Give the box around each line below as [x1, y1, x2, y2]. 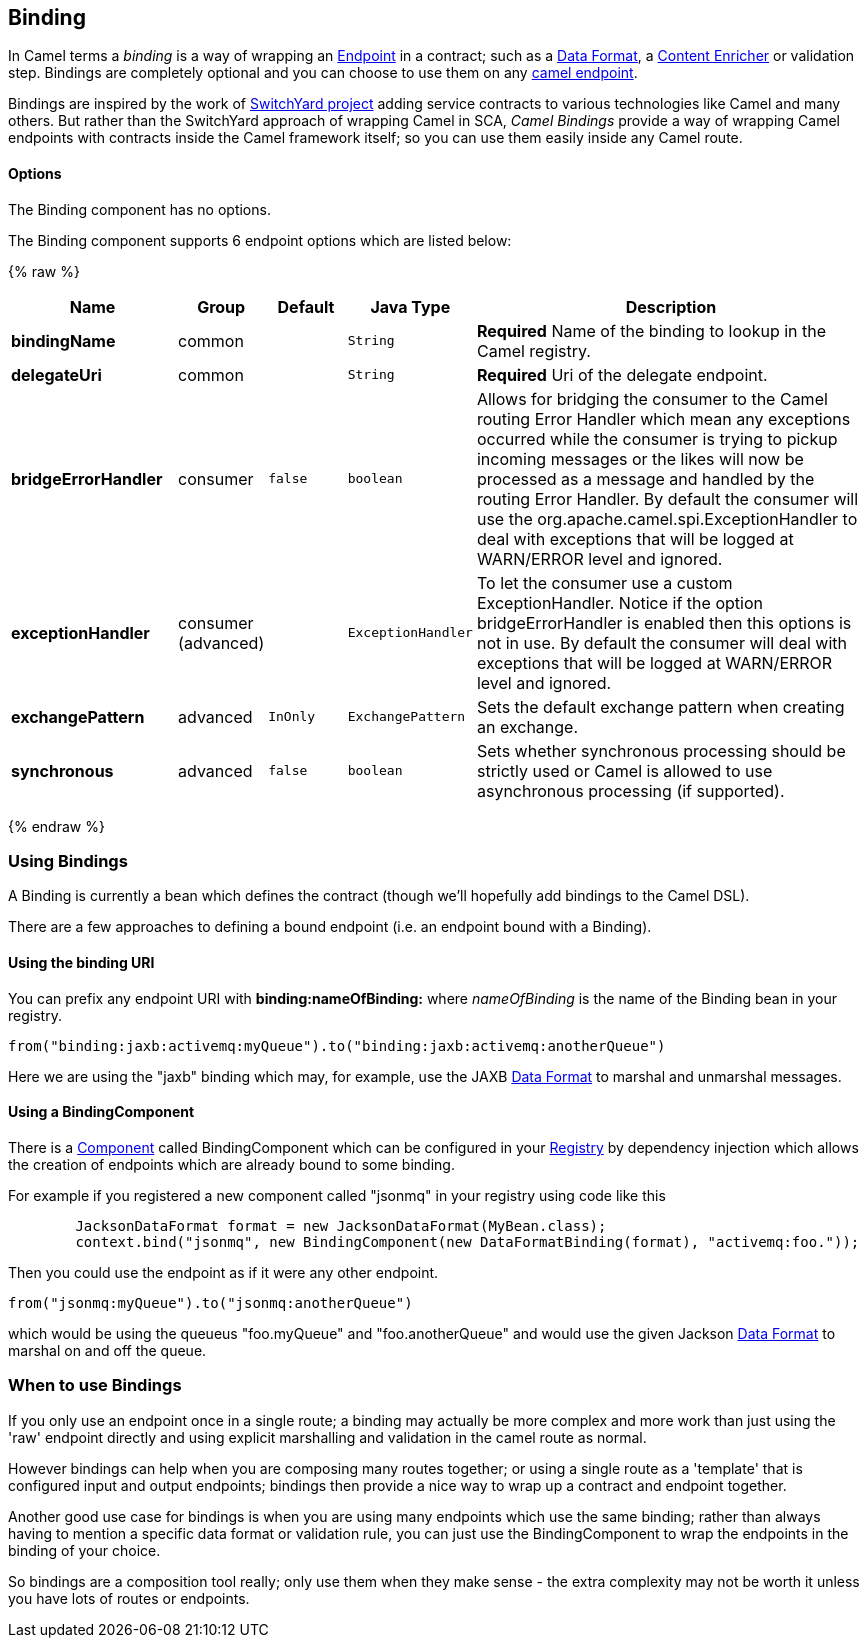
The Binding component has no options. [8, 200, 271, 218]
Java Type [370, 296, 451, 317]
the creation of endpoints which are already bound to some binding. [8, 1155, 455, 1173]
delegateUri [11, 364, 102, 385]
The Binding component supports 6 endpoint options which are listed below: [8, 231, 512, 249]
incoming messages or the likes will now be [476, 448, 804, 469]
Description [625, 296, 717, 317]
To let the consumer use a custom [476, 572, 733, 593]
